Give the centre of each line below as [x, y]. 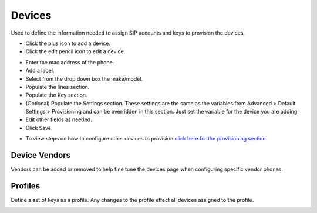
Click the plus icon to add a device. [68, 43]
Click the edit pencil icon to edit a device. [75, 51]
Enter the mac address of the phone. [70, 62]
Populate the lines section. [58, 87]
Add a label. [40, 71]
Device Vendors [41, 155]
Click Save [38, 128]
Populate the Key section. [56, 95]
